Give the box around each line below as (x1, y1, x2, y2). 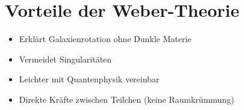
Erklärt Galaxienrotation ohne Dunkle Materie (19, 32, 192, 45)
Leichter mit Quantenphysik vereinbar (19, 73, 160, 85)
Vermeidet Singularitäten (19, 52, 112, 65)
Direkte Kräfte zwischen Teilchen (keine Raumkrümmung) (19, 93, 234, 105)
